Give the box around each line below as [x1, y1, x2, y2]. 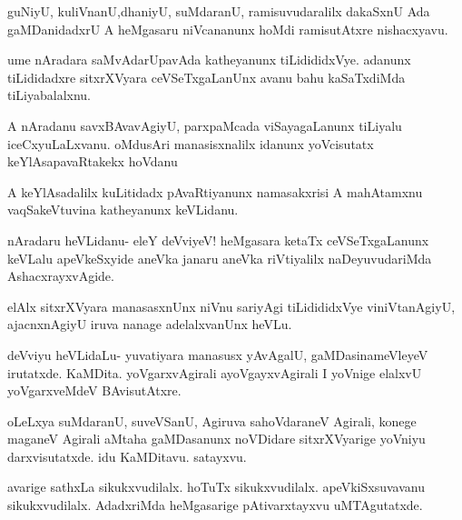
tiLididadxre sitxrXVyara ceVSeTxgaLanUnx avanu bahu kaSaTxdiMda [7, 67, 406, 86]
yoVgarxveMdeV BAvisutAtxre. [7, 381, 182, 400]
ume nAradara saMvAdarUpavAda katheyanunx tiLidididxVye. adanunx [7, 50, 411, 69]
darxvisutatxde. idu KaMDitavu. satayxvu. [7, 446, 247, 465]
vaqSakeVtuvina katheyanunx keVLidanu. [7, 200, 239, 219]
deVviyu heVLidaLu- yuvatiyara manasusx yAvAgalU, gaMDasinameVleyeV [7, 345, 428, 364]
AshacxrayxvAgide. [7, 266, 114, 285]
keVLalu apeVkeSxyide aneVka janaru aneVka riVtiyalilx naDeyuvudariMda [7, 248, 432, 267]
